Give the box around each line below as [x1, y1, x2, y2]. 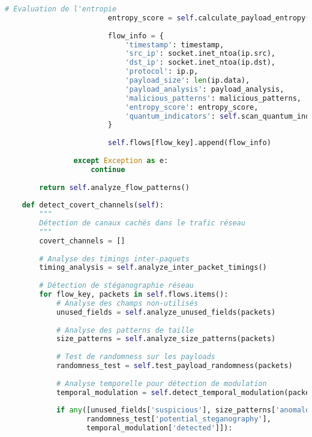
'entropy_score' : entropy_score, [125, 103, 259, 111]
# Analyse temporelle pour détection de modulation [56, 379, 267, 388]
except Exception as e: [73, 156, 169, 165]
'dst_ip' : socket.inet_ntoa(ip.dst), [125, 58, 276, 67]
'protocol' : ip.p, [125, 67, 199, 76]
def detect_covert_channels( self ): [22, 201, 164, 210]
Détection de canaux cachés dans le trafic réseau [39, 219, 245, 227]
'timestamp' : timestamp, [125, 40, 224, 49]
